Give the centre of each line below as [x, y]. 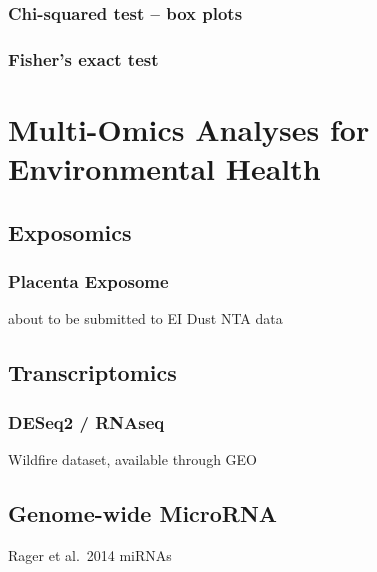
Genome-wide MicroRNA [143, 512]
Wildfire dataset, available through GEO [132, 458]
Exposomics [70, 231]
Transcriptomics [92, 372]
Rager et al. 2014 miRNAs [90, 554]
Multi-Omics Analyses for [189, 128]
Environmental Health [164, 168]
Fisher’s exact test [83, 58]
